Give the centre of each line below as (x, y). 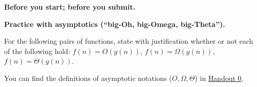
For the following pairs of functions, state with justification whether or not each (129, 41)
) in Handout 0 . (219, 78)
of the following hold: (37, 51)
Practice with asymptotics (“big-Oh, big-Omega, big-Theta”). (115, 24)
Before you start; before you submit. (70, 7)
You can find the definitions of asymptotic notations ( (88, 78)
